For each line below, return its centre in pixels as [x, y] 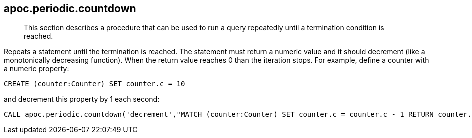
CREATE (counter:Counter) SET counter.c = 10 [95, 84]
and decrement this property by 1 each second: [82, 99]
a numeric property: [37, 69]
